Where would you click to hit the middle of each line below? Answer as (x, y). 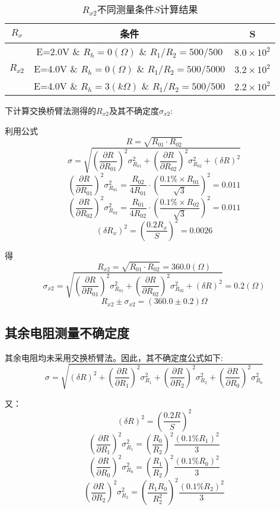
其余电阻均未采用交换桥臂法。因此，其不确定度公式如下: (114, 357)
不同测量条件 (125, 9)
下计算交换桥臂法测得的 (50, 110)
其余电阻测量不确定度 (67, 332)
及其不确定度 (134, 110)
